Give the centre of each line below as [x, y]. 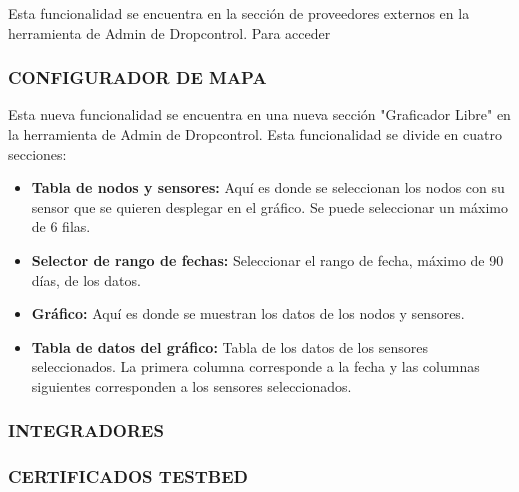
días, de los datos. [86, 279]
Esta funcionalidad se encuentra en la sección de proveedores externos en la [239, 13]
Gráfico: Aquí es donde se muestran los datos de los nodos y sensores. [248, 313]
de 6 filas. [61, 226]
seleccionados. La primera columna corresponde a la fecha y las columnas [255, 366]
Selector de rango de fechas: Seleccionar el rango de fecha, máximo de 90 [267, 259]
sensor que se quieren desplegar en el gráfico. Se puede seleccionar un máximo [269, 206]
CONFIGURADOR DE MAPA [137, 77]
